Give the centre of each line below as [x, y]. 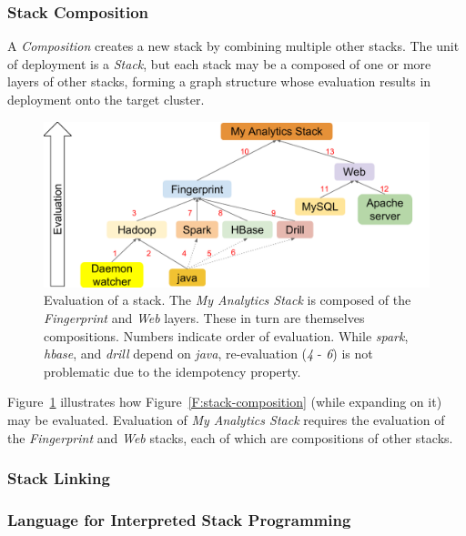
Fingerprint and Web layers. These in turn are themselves [204, 317]
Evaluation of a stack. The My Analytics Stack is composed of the [228, 300]
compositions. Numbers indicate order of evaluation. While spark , [226, 335]
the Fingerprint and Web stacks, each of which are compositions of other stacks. [230, 437]
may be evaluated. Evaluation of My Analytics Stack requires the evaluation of [226, 419]
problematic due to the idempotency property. [172, 371]
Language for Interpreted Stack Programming [179, 519]
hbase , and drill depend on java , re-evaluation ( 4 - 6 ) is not [208, 354]
